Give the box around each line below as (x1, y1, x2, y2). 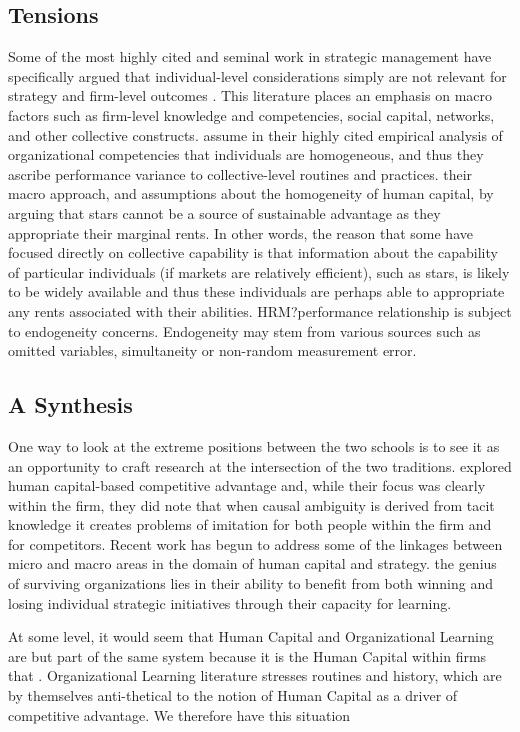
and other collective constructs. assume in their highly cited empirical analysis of (8, 124, 503, 145)
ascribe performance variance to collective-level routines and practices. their (8, 163, 473, 184)
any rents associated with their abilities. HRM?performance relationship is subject (8, 300, 512, 321)
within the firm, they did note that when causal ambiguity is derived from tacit (8, 494, 495, 515)
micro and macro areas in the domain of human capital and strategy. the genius (8, 553, 497, 574)
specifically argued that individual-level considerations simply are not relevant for (8, 65, 507, 86)
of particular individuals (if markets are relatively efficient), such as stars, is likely (8, 261, 510, 282)
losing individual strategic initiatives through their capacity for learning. (8, 592, 452, 613)
